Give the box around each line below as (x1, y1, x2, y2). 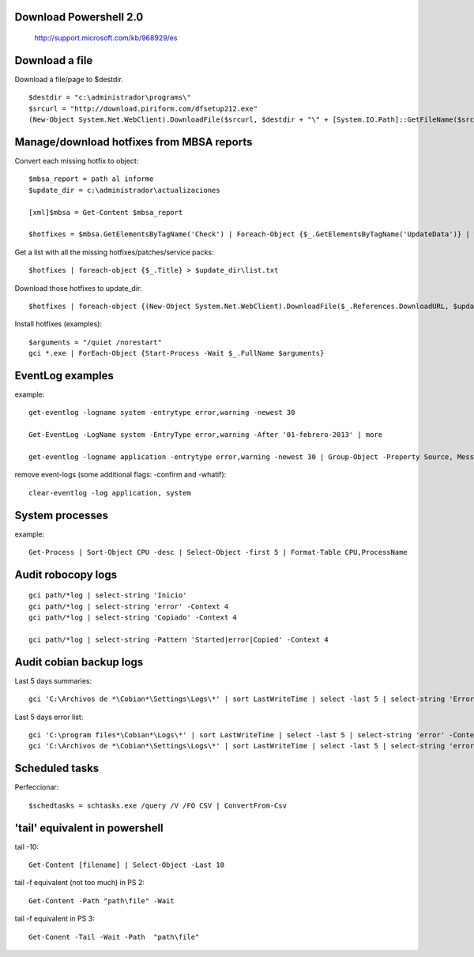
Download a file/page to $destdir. (14, 74, 124, 84)
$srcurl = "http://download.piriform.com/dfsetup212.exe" (28, 104, 258, 113)
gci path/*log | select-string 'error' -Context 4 (28, 601, 229, 611)
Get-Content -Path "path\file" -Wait (28, 896, 175, 905)
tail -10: (14, 842, 39, 851)
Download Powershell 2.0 (14, 10, 144, 24)
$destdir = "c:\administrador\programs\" (28, 93, 191, 102)
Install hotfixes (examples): (14, 319, 103, 329)
